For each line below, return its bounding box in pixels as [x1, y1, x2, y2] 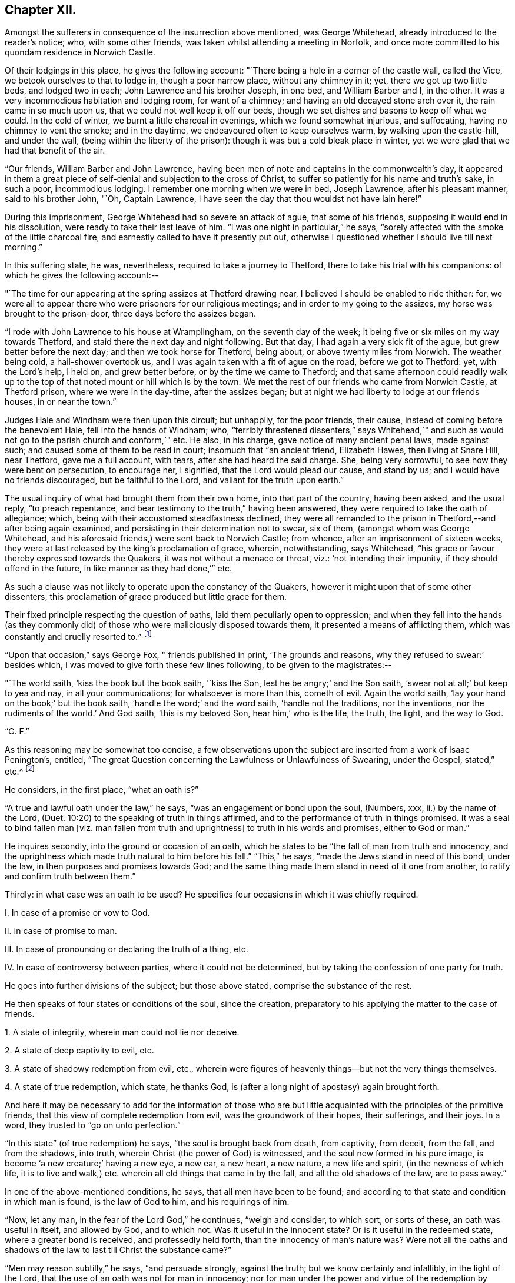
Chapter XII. [5, 2, 77, 17]
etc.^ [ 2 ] [5, 765, 35, 776]
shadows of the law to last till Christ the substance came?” [5, 1244, 232, 1255]
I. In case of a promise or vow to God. [5, 907, 150, 918]
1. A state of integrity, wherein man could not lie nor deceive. [5, 1026, 240, 1037]
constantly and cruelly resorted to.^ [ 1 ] [5, 630, 152, 642]
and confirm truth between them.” [5, 870, 136, 881]
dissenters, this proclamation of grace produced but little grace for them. [5, 591, 287, 602]
